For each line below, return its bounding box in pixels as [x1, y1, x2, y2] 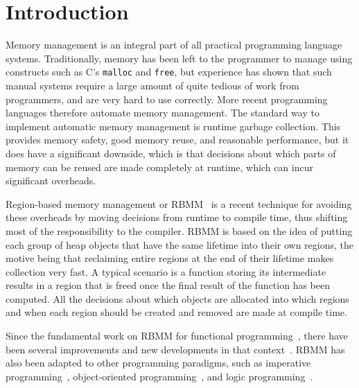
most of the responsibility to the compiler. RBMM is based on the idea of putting [6, 223, 353, 238]
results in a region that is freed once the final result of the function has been [6, 278, 330, 292]
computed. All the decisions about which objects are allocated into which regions [6, 291, 349, 306]
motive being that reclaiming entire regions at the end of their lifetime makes [6, 251, 334, 265]
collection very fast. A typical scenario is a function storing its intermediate [6, 264, 326, 279]
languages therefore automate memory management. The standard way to [6, 105, 319, 120]
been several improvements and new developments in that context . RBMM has [6, 342, 345, 356]
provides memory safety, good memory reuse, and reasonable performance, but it [6, 132, 349, 147]
